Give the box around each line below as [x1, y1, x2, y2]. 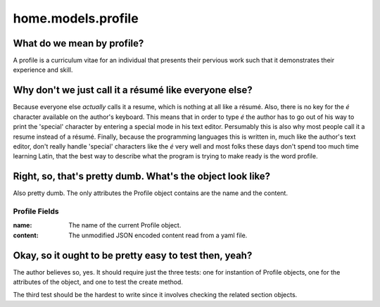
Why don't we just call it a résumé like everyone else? [13, 84, 253, 96]
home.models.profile [13, 11, 139, 26]
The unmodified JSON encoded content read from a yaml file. [68, 231, 248, 239]
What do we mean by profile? [13, 37, 144, 49]
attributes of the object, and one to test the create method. [13, 278, 183, 287]
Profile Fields [13, 206, 59, 216]
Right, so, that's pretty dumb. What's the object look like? [13, 170, 271, 182]
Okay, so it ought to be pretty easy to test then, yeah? [13, 249, 253, 261]
